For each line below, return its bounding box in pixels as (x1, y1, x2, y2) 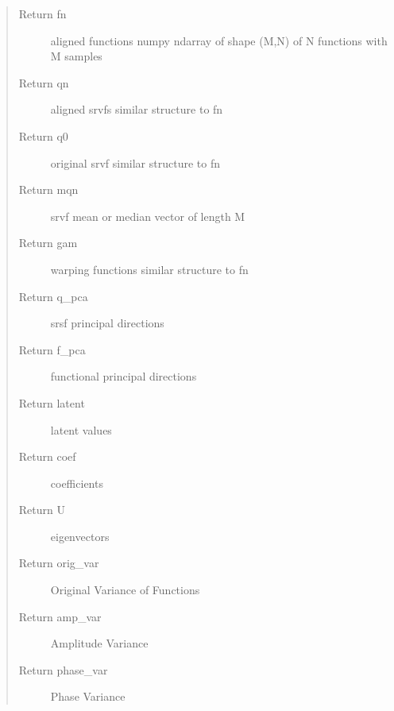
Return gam (18, 234, 78, 251)
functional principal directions (50, 368, 197, 384)
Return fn (18, 6, 67, 21)
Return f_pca (18, 341, 86, 357)
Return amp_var (18, 608, 102, 624)
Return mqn (18, 181, 79, 198)
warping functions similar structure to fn (50, 261, 249, 277)
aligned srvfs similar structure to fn (50, 101, 223, 118)
